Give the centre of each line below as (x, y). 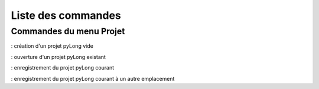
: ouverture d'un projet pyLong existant (58, 57)
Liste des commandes (66, 15)
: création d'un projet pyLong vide (52, 46)
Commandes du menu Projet (68, 31)
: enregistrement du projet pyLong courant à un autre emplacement (93, 78)
